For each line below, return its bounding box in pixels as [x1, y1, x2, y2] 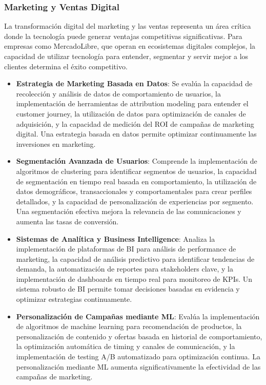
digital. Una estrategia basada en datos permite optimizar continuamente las [16, 128, 257, 139]
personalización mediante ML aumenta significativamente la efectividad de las [16, 361, 261, 372]
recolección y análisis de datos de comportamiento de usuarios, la [16, 88, 221, 99]
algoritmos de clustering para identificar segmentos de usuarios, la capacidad [16, 165, 257, 176]
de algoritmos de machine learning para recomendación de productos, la [16, 321, 242, 332]
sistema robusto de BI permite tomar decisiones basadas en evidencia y [16, 283, 240, 294]
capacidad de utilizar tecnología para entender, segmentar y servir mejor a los [4, 51, 249, 61]
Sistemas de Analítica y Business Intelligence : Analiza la [16, 233, 215, 244]
